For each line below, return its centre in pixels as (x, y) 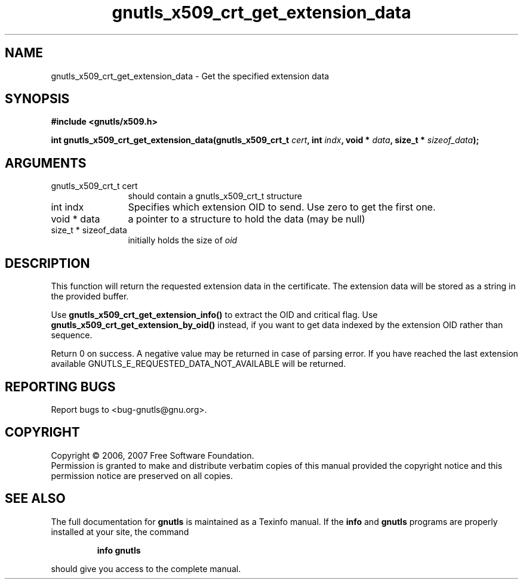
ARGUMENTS (46, 163)
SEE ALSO (35, 499)
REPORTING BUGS (60, 387)
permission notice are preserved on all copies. (142, 475)
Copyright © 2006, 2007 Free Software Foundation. (153, 455)
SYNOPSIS (37, 99)
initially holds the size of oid (183, 240)
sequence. (72, 335)
